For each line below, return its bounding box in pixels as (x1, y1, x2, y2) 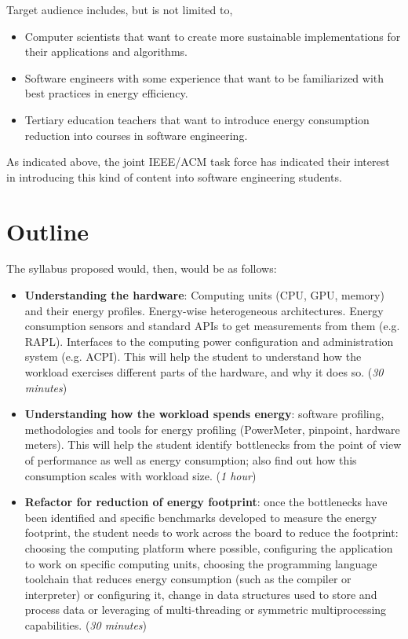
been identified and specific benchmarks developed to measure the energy (24, 509, 377, 525)
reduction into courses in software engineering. (24, 127, 248, 143)
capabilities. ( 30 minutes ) (24, 616, 148, 633)
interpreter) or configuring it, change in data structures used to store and (24, 586, 377, 602)
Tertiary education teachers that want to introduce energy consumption (24, 111, 370, 127)
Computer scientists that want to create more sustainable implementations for (24, 28, 401, 44)
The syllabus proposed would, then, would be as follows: (6, 260, 277, 277)
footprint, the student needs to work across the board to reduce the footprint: (24, 524, 399, 541)
